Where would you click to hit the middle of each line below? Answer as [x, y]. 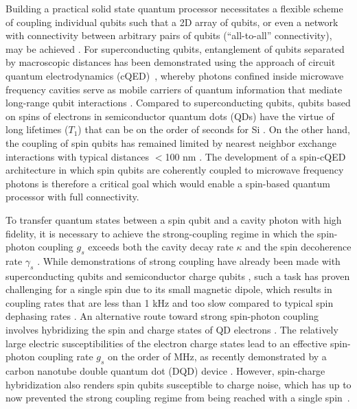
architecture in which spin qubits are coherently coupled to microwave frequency [175, 170]
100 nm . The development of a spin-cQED [255, 156]
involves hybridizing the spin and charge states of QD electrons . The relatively [172, 330]
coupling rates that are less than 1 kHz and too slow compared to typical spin [170, 302]
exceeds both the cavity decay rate [161, 247]
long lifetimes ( [37, 129]
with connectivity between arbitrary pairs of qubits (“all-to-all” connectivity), [169, 35]
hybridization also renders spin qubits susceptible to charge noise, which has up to [178, 384]
